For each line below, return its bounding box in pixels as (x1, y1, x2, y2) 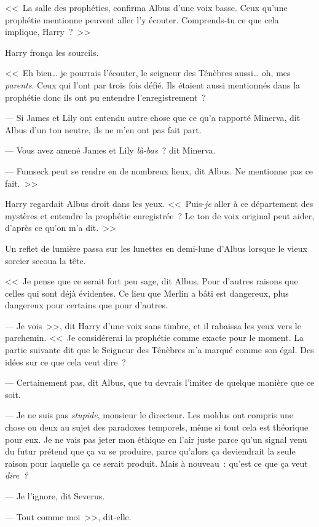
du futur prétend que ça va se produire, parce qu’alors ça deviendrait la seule (5, 445, 296, 458)
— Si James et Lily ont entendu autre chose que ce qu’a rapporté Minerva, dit (5, 111, 301, 124)
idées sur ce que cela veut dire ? (5, 355, 126, 368)
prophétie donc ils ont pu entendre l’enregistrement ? (5, 90, 206, 103)
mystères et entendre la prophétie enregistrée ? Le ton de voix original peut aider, (5, 209, 315, 222)
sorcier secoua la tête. (5, 254, 86, 267)
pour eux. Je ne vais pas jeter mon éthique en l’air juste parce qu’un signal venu (5, 432, 307, 445)
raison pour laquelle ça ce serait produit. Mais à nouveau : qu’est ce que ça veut (5, 456, 308, 469)
